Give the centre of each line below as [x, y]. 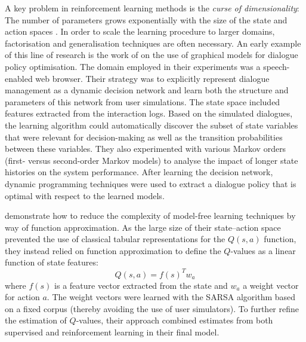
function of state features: [52, 262]
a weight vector [271, 285]
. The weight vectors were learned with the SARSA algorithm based [171, 297]
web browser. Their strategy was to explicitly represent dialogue [152, 78]
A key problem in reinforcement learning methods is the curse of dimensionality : [152, 8]
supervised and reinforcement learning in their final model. [112, 332]
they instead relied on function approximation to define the [113, 250]
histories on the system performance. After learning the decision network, [139, 172]
